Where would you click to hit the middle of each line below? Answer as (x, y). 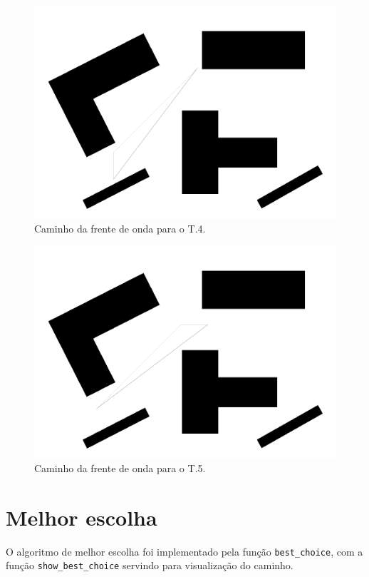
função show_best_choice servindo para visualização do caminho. (150, 565)
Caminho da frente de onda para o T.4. (120, 228)
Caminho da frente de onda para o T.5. (120, 468)
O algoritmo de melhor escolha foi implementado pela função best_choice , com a (184, 551)
